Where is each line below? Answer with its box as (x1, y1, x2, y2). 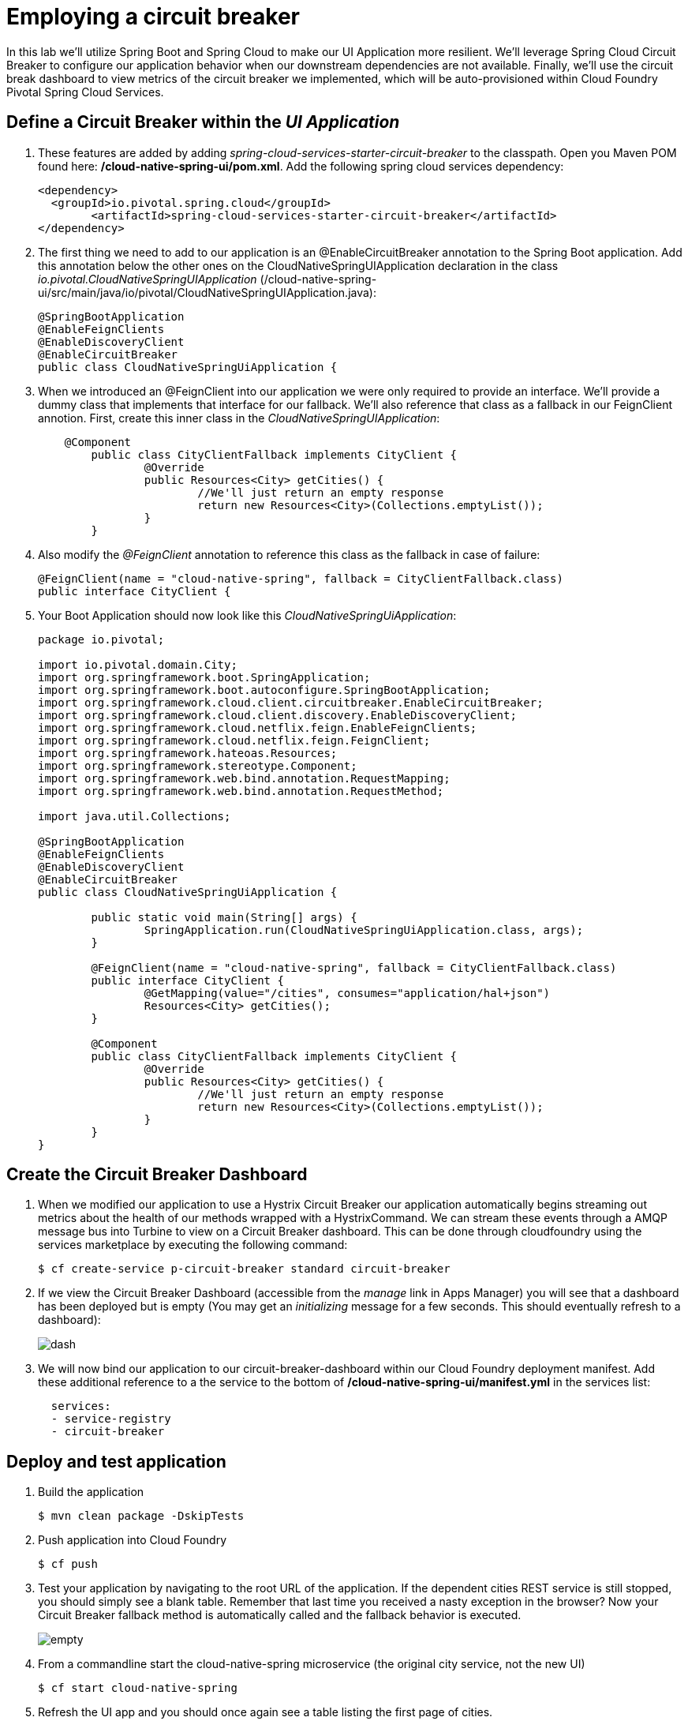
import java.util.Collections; (38, 809, 231, 823)
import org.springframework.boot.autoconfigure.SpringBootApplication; (38, 683, 491, 696)
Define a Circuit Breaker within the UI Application (6, 112, 400, 133)
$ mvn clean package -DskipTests (38, 1509, 245, 1523)
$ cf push (38, 1558, 98, 1571)
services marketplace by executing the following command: (38, 1238, 348, 1252)
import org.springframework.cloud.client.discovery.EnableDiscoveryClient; (38, 708, 517, 722)
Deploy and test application (6, 1451, 226, 1472)
